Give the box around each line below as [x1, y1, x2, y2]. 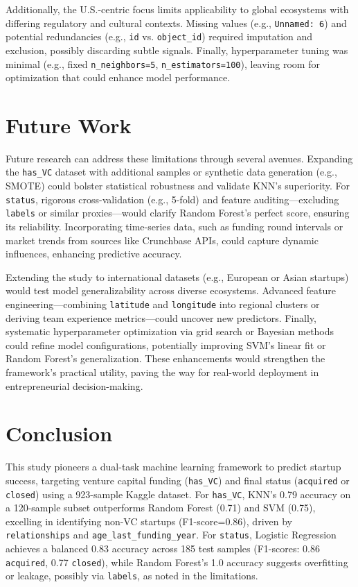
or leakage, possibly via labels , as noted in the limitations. [6, 568, 258, 583]
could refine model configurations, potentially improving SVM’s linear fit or [6, 337, 326, 352]
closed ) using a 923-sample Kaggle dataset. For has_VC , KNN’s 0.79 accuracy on [6, 486, 351, 501]
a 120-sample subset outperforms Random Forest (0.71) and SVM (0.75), [6, 500, 316, 515]
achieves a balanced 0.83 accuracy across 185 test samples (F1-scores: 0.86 [6, 541, 320, 556]
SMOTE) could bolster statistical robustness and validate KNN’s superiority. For [6, 178, 350, 193]
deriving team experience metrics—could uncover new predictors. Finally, [6, 310, 316, 325]
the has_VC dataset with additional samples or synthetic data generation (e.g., [6, 164, 337, 179]
